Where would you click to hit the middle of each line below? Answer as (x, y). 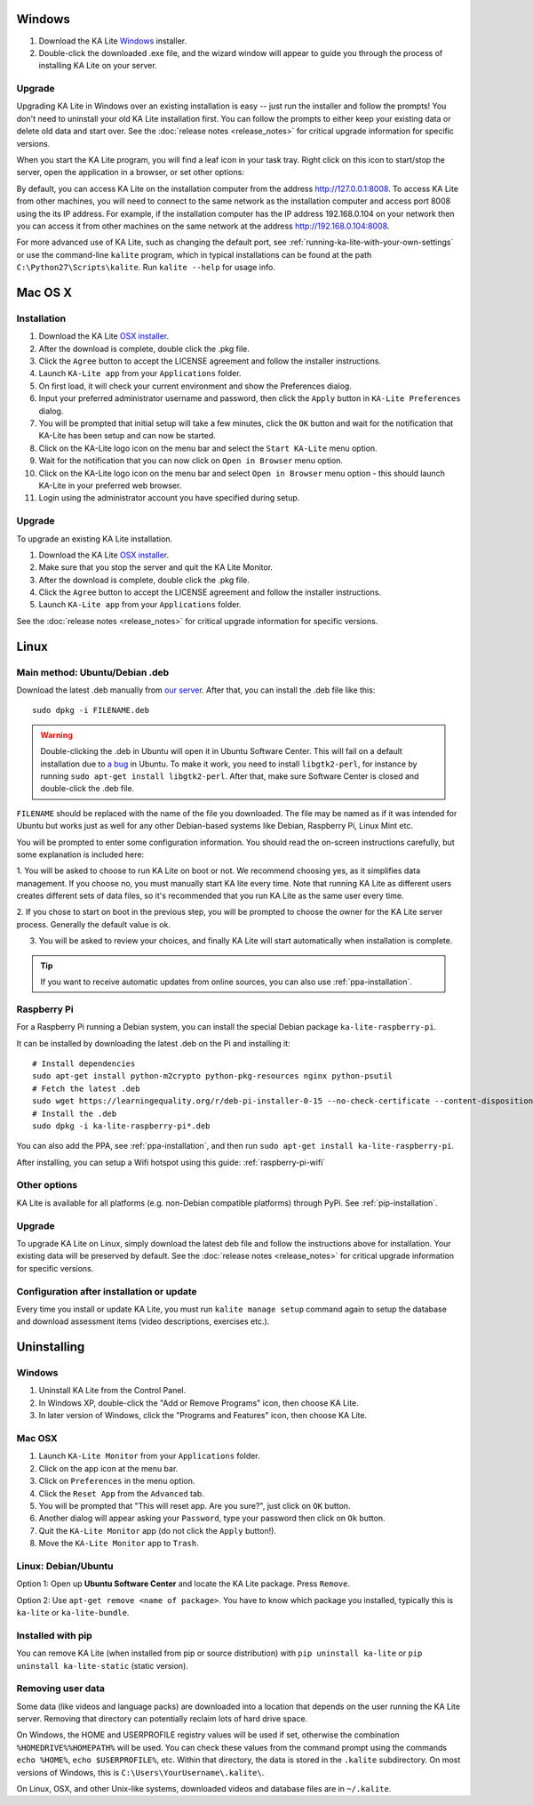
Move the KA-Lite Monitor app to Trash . (119, 1544)
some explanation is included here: (80, 854)
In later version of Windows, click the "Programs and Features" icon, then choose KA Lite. (203, 1416)
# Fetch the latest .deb (86, 1088)
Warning (56, 734)
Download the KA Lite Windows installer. (112, 41)
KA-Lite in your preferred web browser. (110, 485)
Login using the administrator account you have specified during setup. (169, 498)
